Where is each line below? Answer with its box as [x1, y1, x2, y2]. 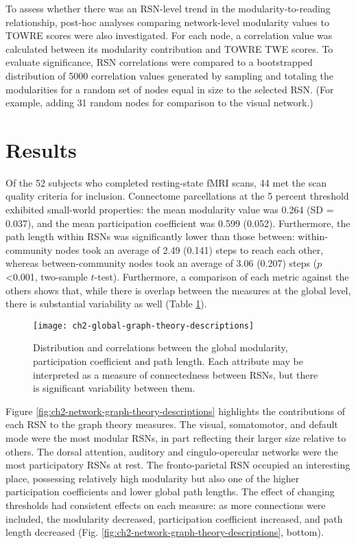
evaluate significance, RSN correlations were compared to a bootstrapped [5, 55, 313, 69]
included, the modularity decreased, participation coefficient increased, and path [5, 511, 343, 525]
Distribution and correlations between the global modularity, [33, 340, 288, 355]
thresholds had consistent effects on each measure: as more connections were [5, 498, 326, 512]
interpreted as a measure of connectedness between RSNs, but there [33, 367, 318, 381]
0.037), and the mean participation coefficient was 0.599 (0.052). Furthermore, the [5, 215, 351, 230]
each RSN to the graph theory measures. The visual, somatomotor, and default [5, 417, 338, 431]
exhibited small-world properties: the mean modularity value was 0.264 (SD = [5, 202, 334, 217]
